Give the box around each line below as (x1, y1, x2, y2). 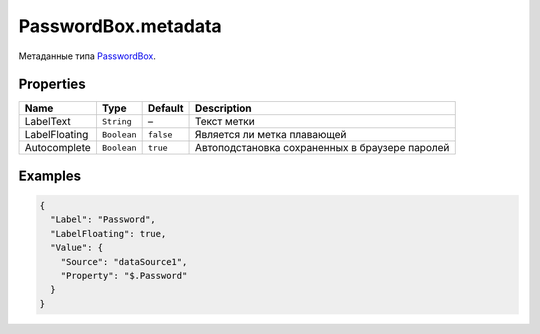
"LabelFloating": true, (50, 228, 167, 239)
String (101, 116, 132, 127)
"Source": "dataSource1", (60, 256, 188, 267)
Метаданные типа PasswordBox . (18, 50, 157, 62)
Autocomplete (24, 141, 92, 155)
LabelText (24, 115, 72, 129)
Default (147, 101, 184, 115)
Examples (18, 167, 82, 184)
